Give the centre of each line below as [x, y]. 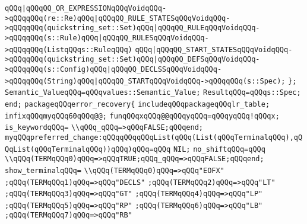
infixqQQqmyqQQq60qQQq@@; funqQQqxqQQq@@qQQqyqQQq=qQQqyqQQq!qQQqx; [142, 116]
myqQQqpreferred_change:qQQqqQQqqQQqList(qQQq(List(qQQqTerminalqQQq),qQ [154, 137]
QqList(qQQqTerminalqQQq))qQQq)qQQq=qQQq [88, 149]
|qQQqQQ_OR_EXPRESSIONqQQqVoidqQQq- [94, 8]
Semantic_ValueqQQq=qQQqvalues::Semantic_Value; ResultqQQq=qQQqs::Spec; [153, 93]
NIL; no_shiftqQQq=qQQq [219, 149]
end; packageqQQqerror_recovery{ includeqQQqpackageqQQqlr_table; [137, 104]
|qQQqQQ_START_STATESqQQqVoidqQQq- [222, 49]
